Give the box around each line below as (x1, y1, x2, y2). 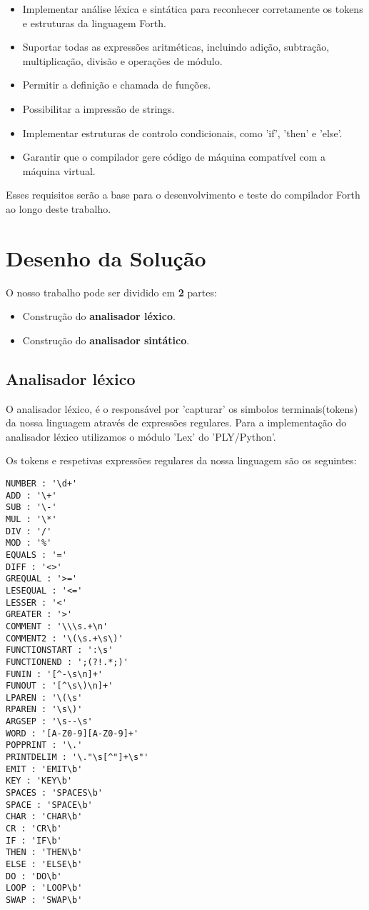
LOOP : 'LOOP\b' (6, 883, 83, 894)
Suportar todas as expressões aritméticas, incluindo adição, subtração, (22, 39, 330, 54)
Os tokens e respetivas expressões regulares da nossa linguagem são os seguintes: (6, 453, 357, 468)
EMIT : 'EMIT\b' (6, 764, 83, 774)
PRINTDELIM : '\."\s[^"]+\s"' (6, 752, 149, 763)
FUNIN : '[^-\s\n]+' (6, 669, 103, 679)
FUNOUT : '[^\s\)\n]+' (6, 681, 113, 691)
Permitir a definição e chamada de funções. (22, 77, 211, 92)
